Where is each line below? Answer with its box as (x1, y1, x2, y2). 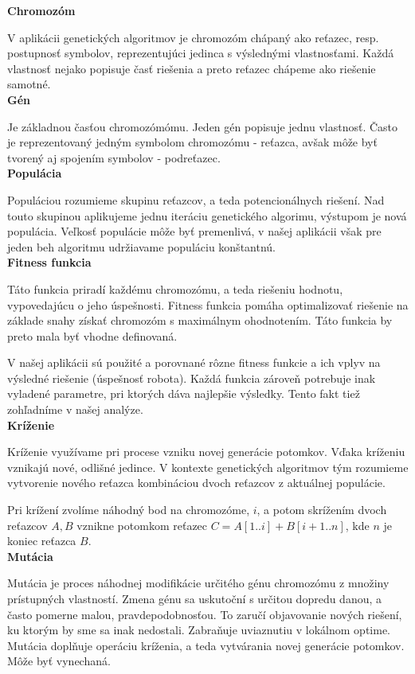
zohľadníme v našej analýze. (7, 401, 143, 418)
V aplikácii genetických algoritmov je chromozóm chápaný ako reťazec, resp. (7, 29, 379, 45)
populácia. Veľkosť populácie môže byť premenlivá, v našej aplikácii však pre (7, 223, 382, 240)
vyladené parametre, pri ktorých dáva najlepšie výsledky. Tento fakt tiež (7, 385, 360, 402)
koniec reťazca (7, 532, 76, 549)
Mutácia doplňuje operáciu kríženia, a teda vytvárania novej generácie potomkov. (7, 637, 405, 653)
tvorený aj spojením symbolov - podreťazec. (7, 149, 221, 166)
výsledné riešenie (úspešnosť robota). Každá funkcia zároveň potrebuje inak (7, 369, 376, 386)
